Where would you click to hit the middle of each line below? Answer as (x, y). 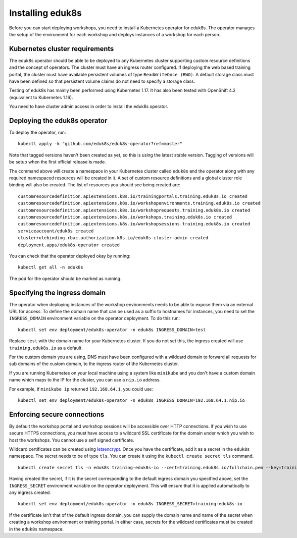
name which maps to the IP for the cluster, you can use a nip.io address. (85, 380)
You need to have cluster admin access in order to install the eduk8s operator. (89, 107)
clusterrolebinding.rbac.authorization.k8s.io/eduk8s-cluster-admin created (113, 238)
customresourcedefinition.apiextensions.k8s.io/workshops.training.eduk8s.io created (125, 217)
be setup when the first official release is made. (58, 162)
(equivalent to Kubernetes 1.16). (41, 97)
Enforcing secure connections (57, 414)
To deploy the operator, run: (38, 133)
